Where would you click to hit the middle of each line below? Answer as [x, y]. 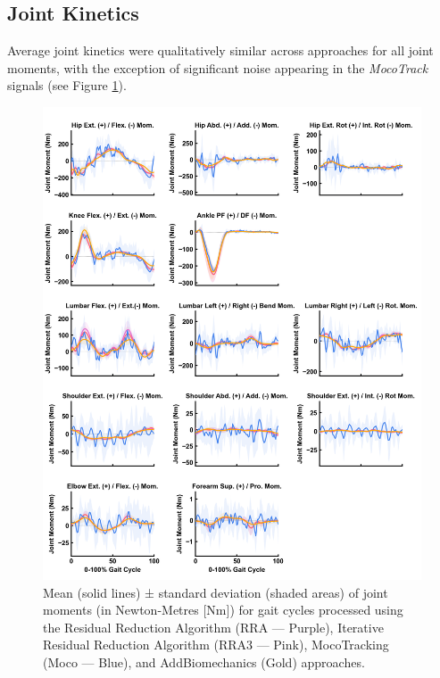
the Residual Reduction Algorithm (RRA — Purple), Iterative [213, 627]
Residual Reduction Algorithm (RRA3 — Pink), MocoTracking [216, 645]
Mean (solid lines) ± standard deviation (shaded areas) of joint [216, 592]
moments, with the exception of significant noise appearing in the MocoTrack [218, 67]
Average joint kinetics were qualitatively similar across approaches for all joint [220, 50]
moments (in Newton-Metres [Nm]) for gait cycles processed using [223, 610]
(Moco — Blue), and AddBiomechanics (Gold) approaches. [204, 662]
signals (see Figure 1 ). [67, 85]
